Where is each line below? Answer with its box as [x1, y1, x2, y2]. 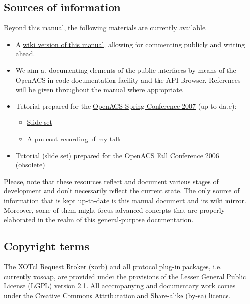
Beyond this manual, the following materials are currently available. [4, 23, 207, 33]
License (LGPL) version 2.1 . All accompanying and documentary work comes [4, 281, 236, 291]
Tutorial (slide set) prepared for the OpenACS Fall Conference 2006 [15, 150, 219, 160]
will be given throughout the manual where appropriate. [15, 84, 184, 94]
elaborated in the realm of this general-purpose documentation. [4, 214, 194, 225]
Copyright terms [4, 238, 89, 254]
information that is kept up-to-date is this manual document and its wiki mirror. [4, 195, 246, 205]
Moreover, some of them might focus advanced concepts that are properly [4, 205, 225, 215]
